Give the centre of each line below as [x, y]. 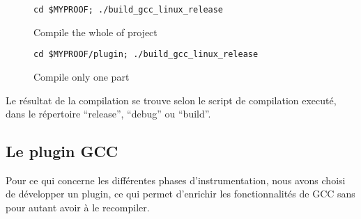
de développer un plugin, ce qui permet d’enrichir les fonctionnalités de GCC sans [180, 194]
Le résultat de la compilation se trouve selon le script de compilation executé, [171, 100]
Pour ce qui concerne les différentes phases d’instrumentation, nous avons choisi [176, 180]
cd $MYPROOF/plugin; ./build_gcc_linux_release [146, 55]
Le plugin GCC [62, 151]
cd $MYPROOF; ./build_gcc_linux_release [129, 10]
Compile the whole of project [95, 32]
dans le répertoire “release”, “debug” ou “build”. [108, 114]
